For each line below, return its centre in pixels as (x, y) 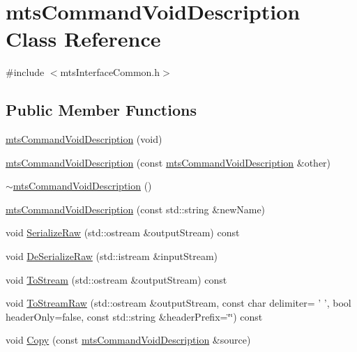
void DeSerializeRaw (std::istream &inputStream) (112, 256)
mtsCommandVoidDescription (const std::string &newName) (136, 209)
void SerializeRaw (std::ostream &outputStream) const (123, 232)
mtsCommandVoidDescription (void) (84, 139)
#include (25, 72)
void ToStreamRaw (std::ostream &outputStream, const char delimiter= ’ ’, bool (178, 303)
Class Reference (83, 39)
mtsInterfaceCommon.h (110, 72)
